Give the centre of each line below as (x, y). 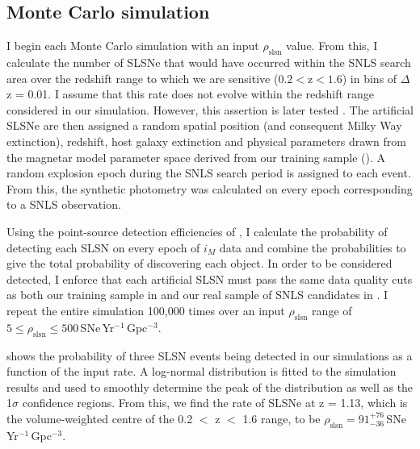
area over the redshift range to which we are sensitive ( (143, 78)
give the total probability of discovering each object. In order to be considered (199, 263)
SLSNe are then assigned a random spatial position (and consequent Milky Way (204, 125)
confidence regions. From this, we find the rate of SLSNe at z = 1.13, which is (215, 403)
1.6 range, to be (281, 418)
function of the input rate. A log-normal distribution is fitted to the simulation (202, 371)
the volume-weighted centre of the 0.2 (100, 418)
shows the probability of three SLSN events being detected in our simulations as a (210, 355)
